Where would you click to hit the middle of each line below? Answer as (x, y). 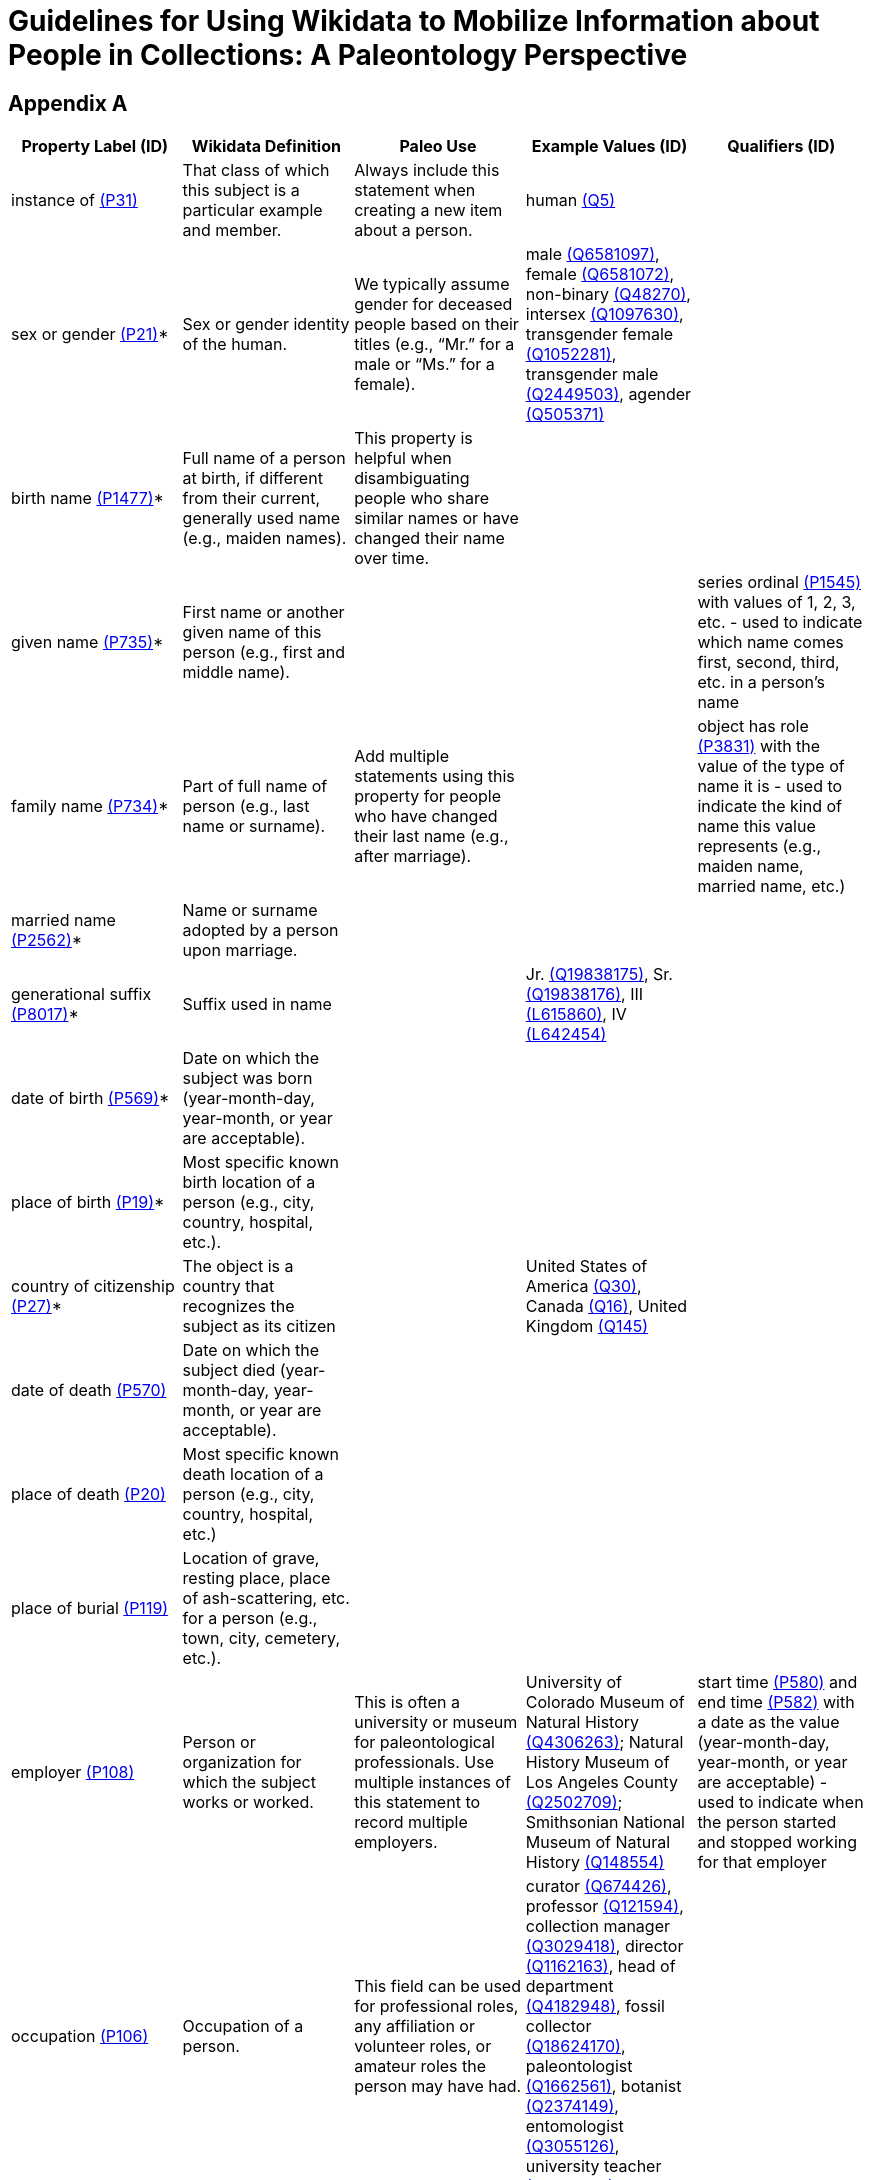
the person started (767, 1822)
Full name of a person (264, 458)
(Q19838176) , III (584, 994)
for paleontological (424, 1742)
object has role (753, 726)
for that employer (762, 1862)
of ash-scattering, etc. (266, 1598)
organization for (242, 1762)
